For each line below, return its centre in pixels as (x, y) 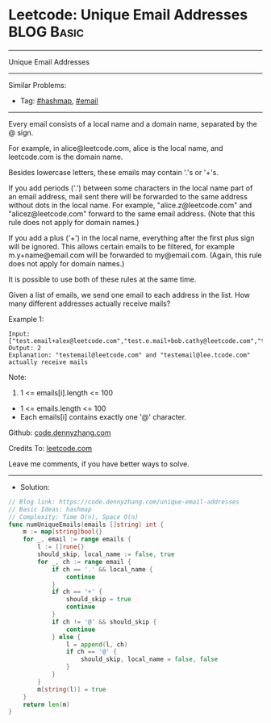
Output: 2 (25, 348)
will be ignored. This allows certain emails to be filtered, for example (122, 246)
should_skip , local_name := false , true (106, 554)
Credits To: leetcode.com (50, 448)
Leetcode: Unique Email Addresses (128, 15)
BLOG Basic (46, 32)
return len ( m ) (46, 704)
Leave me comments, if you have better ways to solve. (99, 464)
